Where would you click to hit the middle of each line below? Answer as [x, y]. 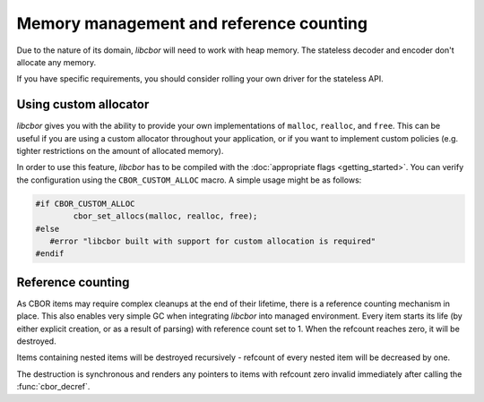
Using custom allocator [83, 104]
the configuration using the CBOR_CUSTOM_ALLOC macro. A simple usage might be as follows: [189, 180]
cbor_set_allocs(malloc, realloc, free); [165, 216]
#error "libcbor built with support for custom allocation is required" [213, 241]
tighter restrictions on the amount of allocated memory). [120, 151]
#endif [50, 254]
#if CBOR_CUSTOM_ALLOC [85, 203]
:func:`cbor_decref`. [53, 387]
